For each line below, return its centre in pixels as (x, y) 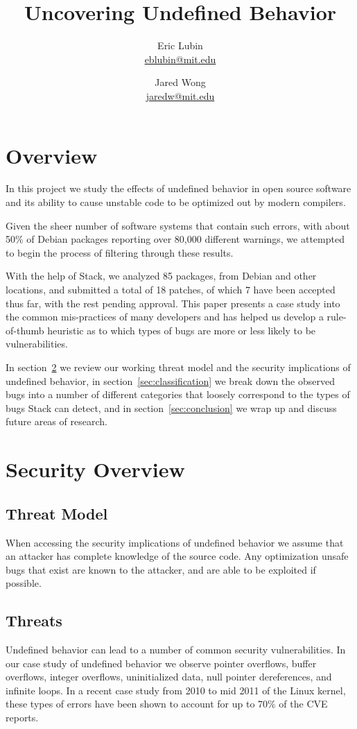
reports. (22, 718)
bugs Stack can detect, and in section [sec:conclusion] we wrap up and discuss (171, 408)
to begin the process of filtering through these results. (120, 252)
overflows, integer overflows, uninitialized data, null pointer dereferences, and (169, 677)
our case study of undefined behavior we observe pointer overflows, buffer (161, 663)
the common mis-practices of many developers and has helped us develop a (165, 317)
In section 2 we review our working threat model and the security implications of (178, 367)
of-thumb (25, 330)
